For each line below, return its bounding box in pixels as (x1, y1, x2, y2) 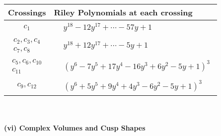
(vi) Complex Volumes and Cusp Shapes (4, 123, 146, 133)
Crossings (8, 6, 46, 18)
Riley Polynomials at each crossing (54, 6, 193, 18)
